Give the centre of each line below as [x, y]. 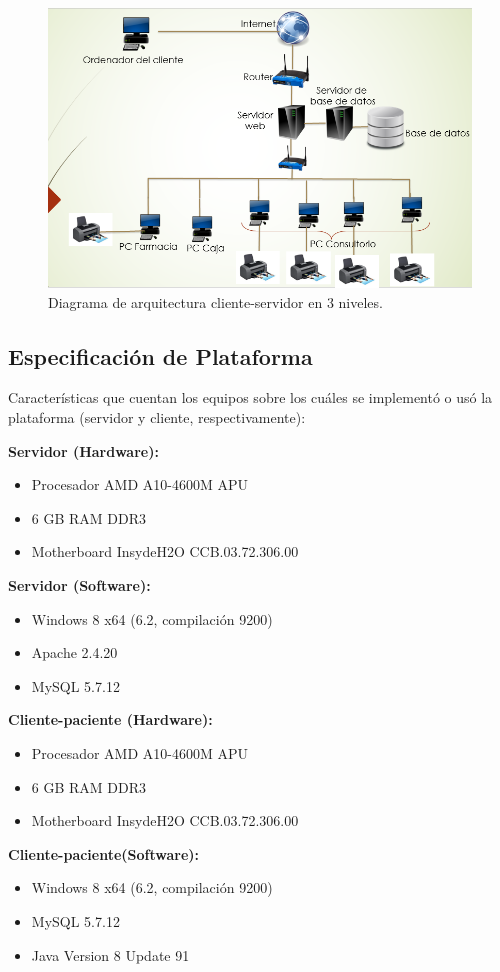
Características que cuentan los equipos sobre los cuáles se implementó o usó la [250, 397]
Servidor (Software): [79, 585]
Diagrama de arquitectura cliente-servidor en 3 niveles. [215, 301]
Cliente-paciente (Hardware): [110, 719]
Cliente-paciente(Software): [104, 853]
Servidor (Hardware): [83, 450]
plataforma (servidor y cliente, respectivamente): [157, 417]
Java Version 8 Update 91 [110, 954]
